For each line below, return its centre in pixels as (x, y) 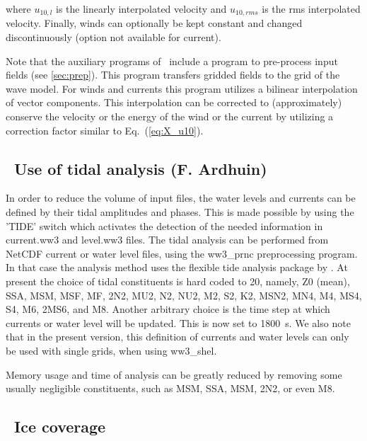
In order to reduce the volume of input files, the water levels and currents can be (181, 198)
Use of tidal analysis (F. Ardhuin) (141, 168)
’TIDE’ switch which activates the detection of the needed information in (164, 225)
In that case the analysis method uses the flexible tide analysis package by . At (177, 267)
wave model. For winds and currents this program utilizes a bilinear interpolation (182, 88)
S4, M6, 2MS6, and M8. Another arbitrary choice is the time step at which (168, 309)
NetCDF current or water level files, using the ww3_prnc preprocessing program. (182, 253)
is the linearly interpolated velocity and (141, 8)
